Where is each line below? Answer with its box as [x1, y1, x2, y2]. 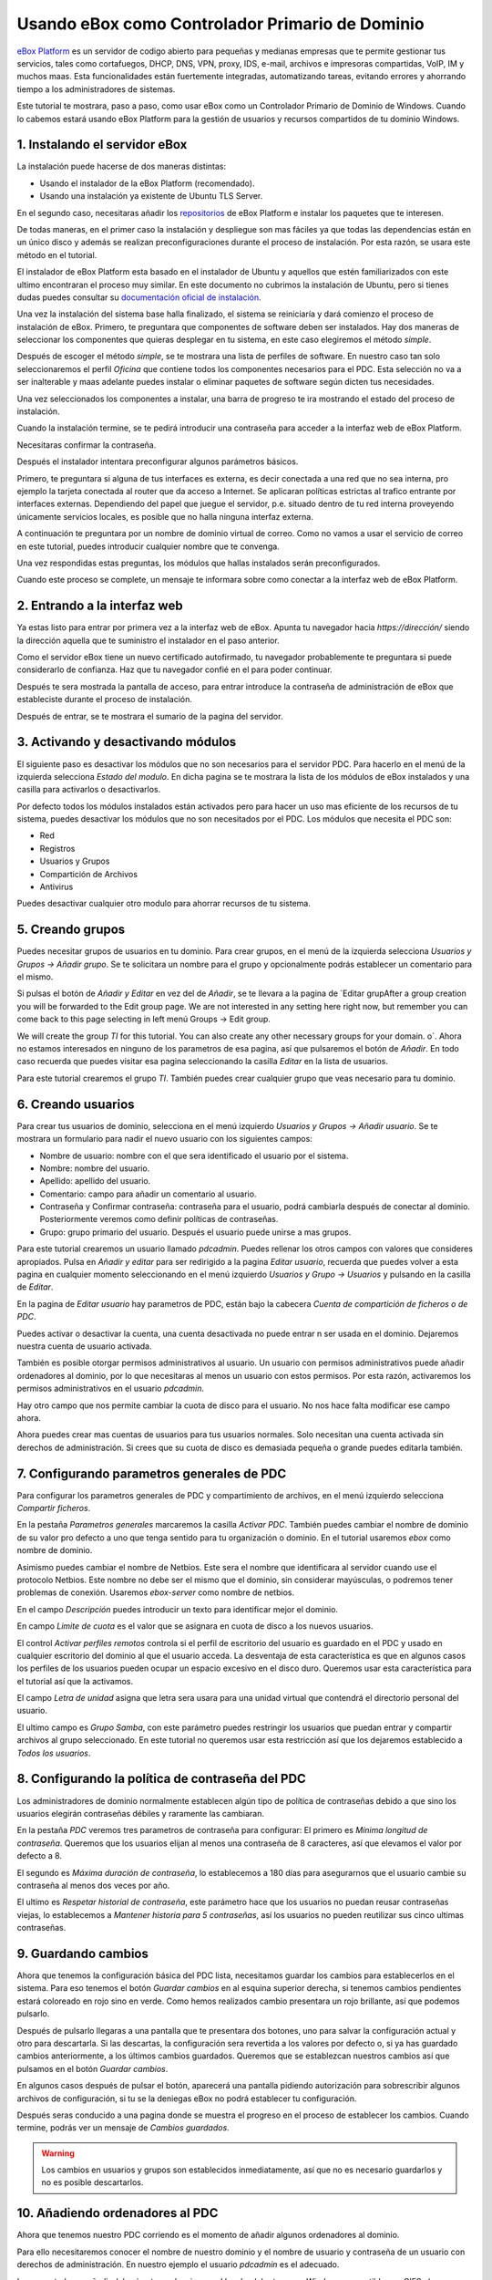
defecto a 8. [16, 1850, 63, 1861]
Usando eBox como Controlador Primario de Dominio [16, 14, 425, 34]
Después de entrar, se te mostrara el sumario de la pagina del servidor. [16, 710, 283, 721]
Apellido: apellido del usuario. [39, 1176, 151, 1187]
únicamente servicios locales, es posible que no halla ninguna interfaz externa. [16, 511, 313, 522]
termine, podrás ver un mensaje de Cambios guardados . [16, 2122, 230, 2133]
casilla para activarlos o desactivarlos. [16, 784, 161, 795]
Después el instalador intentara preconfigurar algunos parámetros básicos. [16, 456, 299, 467]
